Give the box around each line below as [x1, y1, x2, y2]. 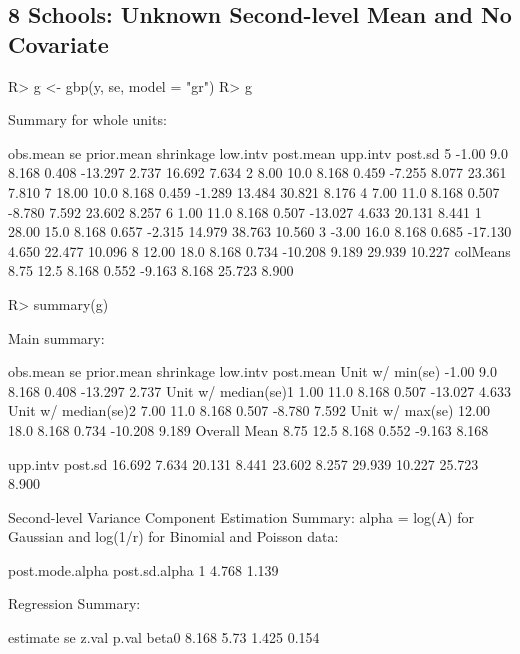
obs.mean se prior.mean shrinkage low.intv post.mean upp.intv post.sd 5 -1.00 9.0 [8, 142, 508, 163]
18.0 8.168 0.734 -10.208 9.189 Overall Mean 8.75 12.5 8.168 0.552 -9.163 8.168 [8, 419, 489, 440]
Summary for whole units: [8, 109, 167, 130]
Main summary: [8, 327, 105, 348]
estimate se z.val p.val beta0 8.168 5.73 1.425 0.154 [8, 627, 320, 648]
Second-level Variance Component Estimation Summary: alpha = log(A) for [8, 506, 474, 527]
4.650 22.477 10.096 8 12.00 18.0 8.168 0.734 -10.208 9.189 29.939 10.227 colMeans [8, 240, 511, 261]
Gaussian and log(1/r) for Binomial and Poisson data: [8, 526, 339, 547]
